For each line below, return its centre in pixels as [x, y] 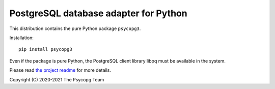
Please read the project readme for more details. [60, 70]
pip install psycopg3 [45, 49]
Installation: [22, 38]
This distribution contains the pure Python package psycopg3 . [75, 28]
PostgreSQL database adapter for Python [99, 13]
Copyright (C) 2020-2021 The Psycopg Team [57, 79]
